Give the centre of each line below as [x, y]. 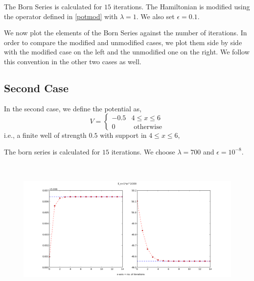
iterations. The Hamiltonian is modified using [182, 6]
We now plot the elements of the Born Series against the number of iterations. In [126, 33]
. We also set [155, 16]
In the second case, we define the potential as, [73, 108]
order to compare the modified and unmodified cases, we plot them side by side [123, 42]
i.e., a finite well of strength [45, 135]
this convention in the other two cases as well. [73, 61]
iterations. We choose [143, 151]
